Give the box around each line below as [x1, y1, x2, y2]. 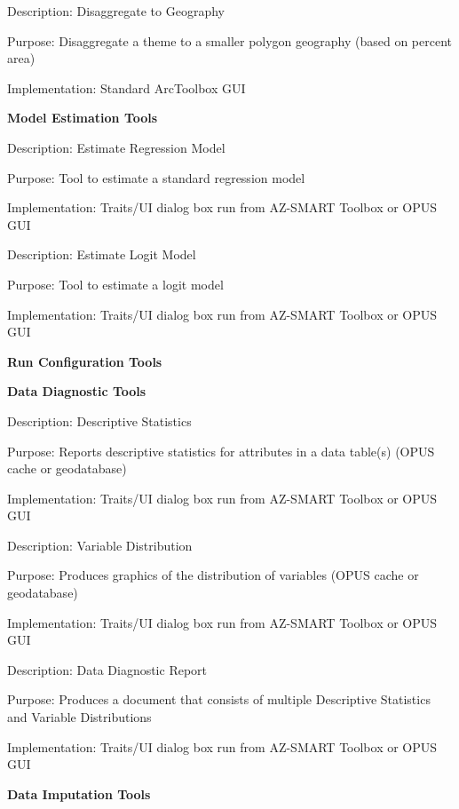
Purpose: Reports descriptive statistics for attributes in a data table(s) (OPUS [7, 441, 435, 460]
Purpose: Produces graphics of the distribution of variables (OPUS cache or [7, 566, 419, 584]
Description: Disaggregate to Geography [7, 2, 225, 20]
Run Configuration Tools [7, 352, 162, 370]
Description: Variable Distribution [7, 535, 193, 554]
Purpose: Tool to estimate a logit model [7, 274, 224, 293]
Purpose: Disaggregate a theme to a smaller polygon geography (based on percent [7, 31, 452, 50]
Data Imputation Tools [7, 784, 151, 803]
